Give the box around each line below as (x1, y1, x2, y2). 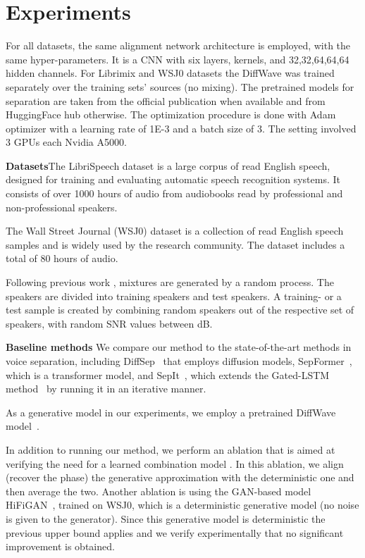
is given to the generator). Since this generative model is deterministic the (6, 511, 326, 526)
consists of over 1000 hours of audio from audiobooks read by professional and (6, 186, 343, 201)
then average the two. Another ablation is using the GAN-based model (6, 483, 311, 498)
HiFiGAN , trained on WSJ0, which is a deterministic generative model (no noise (6, 497, 359, 512)
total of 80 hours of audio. (6, 251, 118, 266)
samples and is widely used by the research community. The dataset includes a (6, 237, 345, 252)
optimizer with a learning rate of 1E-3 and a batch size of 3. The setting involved (6, 120, 357, 135)
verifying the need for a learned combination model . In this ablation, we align (6, 456, 344, 471)
